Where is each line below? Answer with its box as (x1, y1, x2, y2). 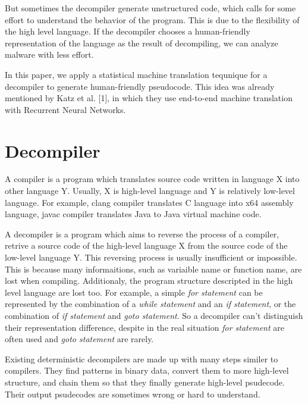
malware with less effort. (5, 48, 94, 61)
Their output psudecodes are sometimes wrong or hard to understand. (5, 387, 260, 400)
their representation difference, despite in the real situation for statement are (5, 321, 284, 333)
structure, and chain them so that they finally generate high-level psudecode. (5, 375, 285, 388)
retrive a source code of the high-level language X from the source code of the (5, 239, 288, 252)
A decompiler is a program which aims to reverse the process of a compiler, (5, 227, 279, 240)
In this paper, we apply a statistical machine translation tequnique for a (5, 68, 268, 80)
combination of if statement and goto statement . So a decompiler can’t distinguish (5, 309, 303, 321)
